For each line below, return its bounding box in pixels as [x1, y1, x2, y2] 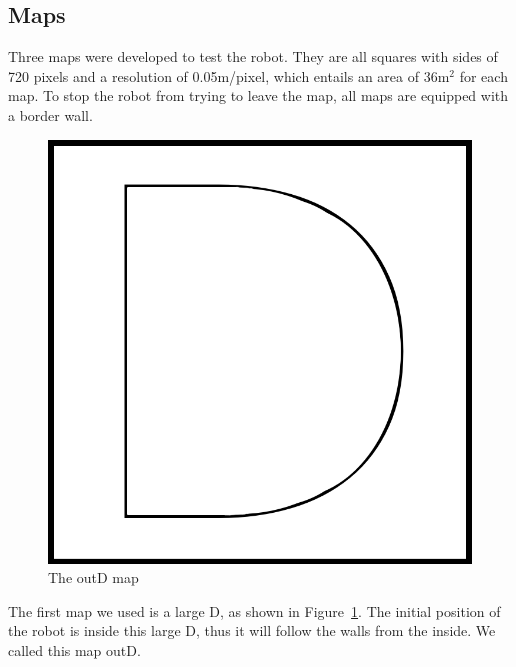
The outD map [48, 567, 139, 588]
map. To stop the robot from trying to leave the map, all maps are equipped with [8, 85, 509, 106]
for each [459, 65, 508, 86]
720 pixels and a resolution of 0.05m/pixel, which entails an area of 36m [8, 65, 450, 86]
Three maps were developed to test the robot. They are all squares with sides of [8, 46, 498, 67]
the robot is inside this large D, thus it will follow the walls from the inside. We [8, 620, 496, 641]
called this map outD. [8, 639, 141, 660]
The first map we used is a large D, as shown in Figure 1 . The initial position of [8, 600, 501, 621]
